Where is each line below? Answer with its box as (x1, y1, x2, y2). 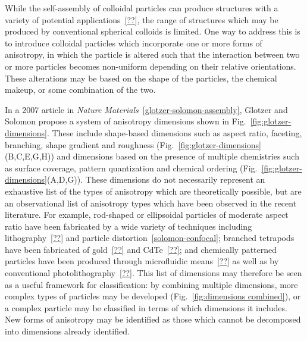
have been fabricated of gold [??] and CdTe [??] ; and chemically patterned (5, 243, 277, 255)
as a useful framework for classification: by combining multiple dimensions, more (5, 278, 298, 290)
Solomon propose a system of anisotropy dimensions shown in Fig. (5, 115, 246, 127)
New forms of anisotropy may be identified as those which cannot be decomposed (5, 313, 301, 326)
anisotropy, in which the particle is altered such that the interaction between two (5, 48, 300, 61)
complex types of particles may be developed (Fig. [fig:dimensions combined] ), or (5, 290, 301, 302)
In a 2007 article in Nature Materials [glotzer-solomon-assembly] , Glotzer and (5, 103, 288, 115)
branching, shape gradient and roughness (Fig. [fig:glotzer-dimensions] (5, 138, 261, 151)
